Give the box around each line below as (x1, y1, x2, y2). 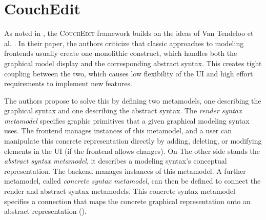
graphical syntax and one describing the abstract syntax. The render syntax (4, 105, 242, 116)
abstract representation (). (4, 206, 87, 216)
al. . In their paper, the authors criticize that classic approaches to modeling (4, 37, 244, 48)
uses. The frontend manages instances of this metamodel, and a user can (4, 125, 232, 136)
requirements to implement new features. (4, 78, 132, 89)
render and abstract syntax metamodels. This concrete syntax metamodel (4, 186, 235, 196)
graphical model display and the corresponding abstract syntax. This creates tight (4, 57, 262, 68)
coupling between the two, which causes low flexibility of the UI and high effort (4, 68, 253, 78)
